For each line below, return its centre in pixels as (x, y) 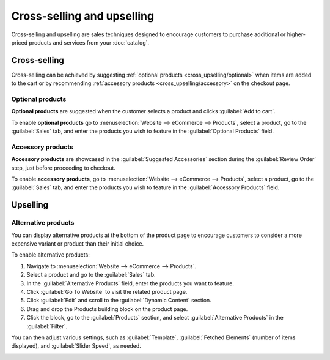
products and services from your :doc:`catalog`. (89, 42)
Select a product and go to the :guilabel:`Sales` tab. (91, 275)
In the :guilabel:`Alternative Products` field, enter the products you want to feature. (130, 283)
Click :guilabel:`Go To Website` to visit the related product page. (107, 291)
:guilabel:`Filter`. (47, 326)
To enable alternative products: (50, 255)
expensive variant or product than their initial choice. (78, 244)
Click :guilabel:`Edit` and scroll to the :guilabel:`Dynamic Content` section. (119, 301)
